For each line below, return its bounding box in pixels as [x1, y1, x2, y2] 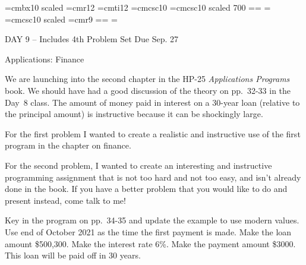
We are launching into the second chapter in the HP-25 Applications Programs [5, 72, 290, 85]
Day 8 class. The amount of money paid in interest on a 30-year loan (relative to [5, 96, 300, 108]
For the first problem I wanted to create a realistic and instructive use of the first [5, 127, 301, 140]
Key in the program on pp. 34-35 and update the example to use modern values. [5, 214, 299, 226]
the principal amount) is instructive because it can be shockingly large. [5, 108, 263, 120]
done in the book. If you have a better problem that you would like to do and [5, 182, 288, 195]
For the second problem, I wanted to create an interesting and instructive [5, 159, 272, 171]
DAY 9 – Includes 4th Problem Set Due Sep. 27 [5, 33, 178, 45]
